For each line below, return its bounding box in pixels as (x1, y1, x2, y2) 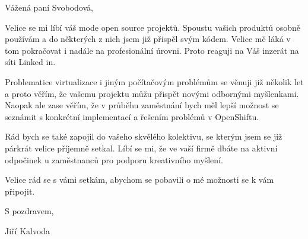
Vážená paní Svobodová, (5, 1, 93, 13)
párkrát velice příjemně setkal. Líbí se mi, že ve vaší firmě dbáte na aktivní (5, 141, 278, 154)
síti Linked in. (5, 56, 56, 68)
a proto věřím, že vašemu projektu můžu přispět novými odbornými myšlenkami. (5, 87, 299, 99)
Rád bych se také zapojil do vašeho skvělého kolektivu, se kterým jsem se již (5, 130, 282, 143)
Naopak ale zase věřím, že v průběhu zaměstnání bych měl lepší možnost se (5, 99, 279, 111)
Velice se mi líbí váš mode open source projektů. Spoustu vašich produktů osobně (5, 21, 300, 33)
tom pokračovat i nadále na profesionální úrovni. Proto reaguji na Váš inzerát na (5, 44, 299, 56)
